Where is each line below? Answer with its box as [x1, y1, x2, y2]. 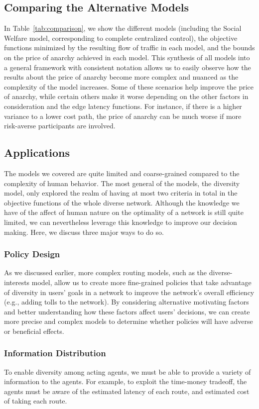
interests [4, 277, 30, 287]
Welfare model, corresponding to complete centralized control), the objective [4, 32, 238, 43]
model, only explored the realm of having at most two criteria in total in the [4, 188, 238, 198]
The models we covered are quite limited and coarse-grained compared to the [4, 168, 240, 178]
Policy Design [4, 248, 60, 260]
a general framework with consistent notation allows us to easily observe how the [4, 62, 251, 72]
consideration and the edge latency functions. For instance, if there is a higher [4, 101, 242, 111]
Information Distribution [4, 347, 106, 359]
